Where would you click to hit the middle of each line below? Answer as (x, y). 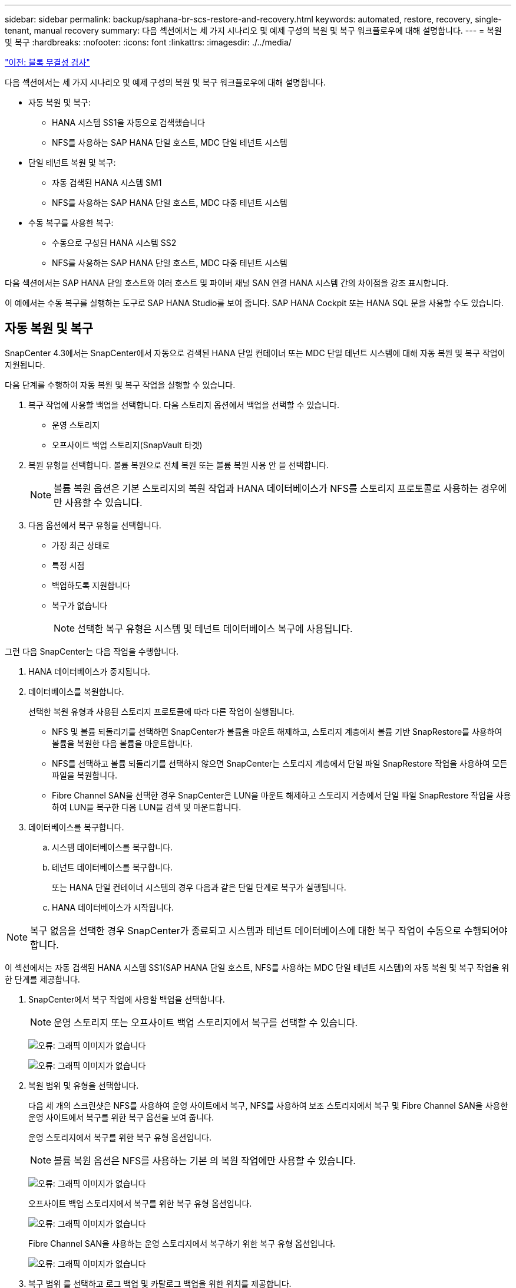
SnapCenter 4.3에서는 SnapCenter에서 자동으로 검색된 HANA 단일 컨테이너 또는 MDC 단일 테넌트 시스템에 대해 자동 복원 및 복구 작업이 (255, 353)
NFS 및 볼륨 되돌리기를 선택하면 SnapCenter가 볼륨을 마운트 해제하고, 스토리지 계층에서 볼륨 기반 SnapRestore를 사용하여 (277, 731)
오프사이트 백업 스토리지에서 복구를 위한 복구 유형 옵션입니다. (140, 1203)
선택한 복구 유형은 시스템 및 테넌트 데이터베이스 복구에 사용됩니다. (215, 628)
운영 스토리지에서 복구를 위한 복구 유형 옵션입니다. (120, 1137)
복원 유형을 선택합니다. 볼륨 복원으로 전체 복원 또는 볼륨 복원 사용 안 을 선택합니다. (179, 465)
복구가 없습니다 (80, 605)
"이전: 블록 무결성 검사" (47, 62)
